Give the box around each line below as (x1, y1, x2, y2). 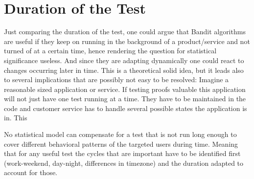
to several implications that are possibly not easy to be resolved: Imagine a (4, 74, 229, 85)
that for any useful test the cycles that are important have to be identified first (4, 148, 241, 158)
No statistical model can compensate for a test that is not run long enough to (4, 129, 237, 139)
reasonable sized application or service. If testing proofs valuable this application (4, 84, 246, 94)
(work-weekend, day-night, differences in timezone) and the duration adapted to (4, 157, 244, 168)
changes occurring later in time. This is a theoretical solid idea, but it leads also (4, 65, 244, 75)
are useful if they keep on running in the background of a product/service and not (4, 36, 250, 46)
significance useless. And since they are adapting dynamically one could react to (4, 55, 244, 65)
